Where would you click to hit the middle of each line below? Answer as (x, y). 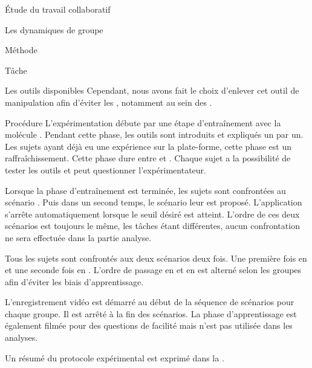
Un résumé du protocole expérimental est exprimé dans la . (115, 357)
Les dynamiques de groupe (54, 29)
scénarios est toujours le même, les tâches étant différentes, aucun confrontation (152, 226)
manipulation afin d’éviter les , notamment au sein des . (109, 102)
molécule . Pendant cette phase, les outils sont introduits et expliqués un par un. (154, 134)
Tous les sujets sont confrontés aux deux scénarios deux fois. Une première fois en (156, 258)
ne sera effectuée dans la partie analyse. (78, 237)
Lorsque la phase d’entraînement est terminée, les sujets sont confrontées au (145, 190)
